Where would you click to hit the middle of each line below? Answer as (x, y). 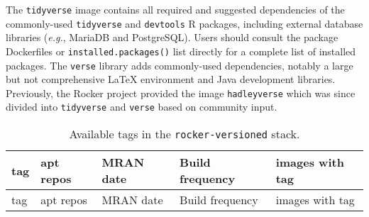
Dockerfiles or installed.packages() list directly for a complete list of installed (181, 51)
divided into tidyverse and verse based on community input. (142, 107)
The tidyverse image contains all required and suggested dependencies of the (175, 9)
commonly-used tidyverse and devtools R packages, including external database (184, 23)
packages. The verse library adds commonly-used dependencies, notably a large (180, 65)
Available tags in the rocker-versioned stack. (184, 134)
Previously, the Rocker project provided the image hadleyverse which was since (181, 93)
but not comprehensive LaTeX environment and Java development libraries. (171, 79)
